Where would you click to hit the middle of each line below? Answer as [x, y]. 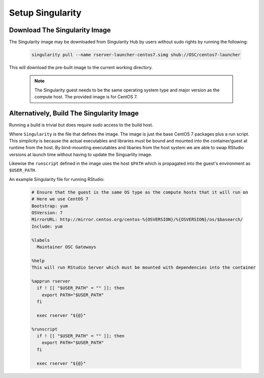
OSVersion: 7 [47, 213]
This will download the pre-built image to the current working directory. [81, 67]
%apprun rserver [51, 281]
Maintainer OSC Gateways [66, 247]
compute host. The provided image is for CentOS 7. [86, 97]
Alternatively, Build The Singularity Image [74, 113]
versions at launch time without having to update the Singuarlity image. [81, 155]
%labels [41, 240]
